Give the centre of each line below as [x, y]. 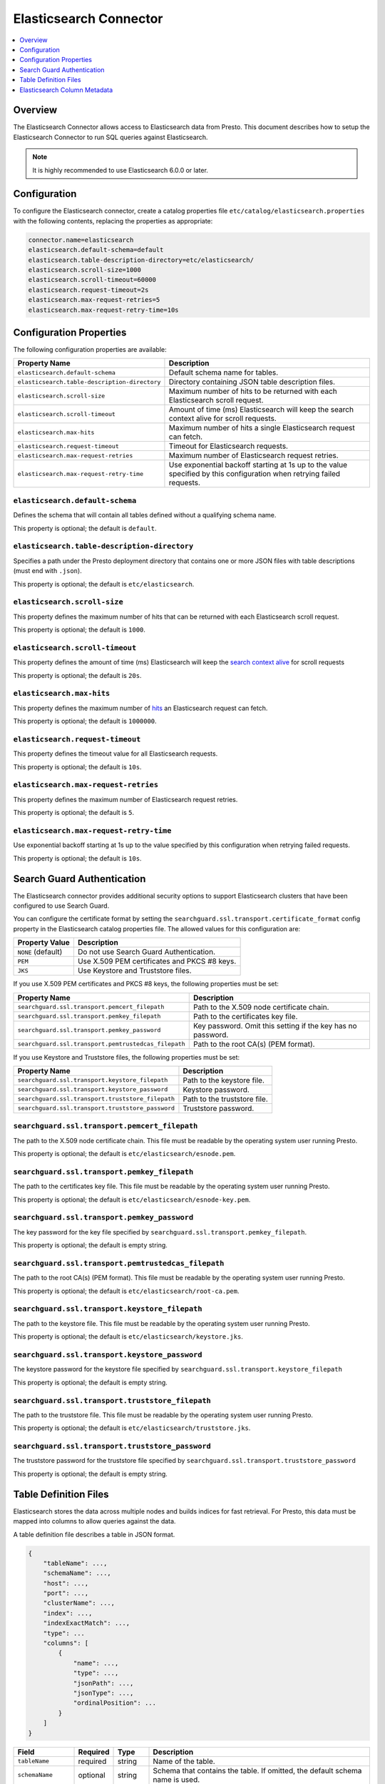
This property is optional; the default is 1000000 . [85, 721]
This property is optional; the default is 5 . [74, 813]
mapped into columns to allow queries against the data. [94, 1521]
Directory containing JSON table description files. [252, 382]
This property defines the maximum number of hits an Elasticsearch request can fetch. [140, 708]
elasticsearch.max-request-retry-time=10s [103, 310]
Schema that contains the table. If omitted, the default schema [257, 1770]
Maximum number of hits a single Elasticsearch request [262, 428]
